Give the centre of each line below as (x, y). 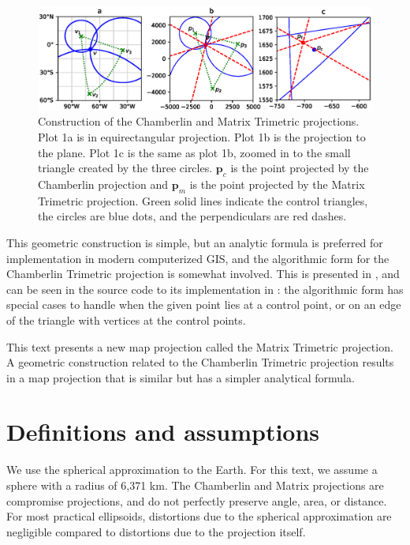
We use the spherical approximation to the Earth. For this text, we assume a (192, 470)
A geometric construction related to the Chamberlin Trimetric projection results (200, 362)
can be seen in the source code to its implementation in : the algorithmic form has (205, 289)
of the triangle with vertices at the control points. (126, 319)
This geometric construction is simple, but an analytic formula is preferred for (195, 242)
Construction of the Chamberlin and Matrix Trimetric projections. (199, 121)
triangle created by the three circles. (125, 168)
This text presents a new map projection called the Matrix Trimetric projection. (200, 346)
